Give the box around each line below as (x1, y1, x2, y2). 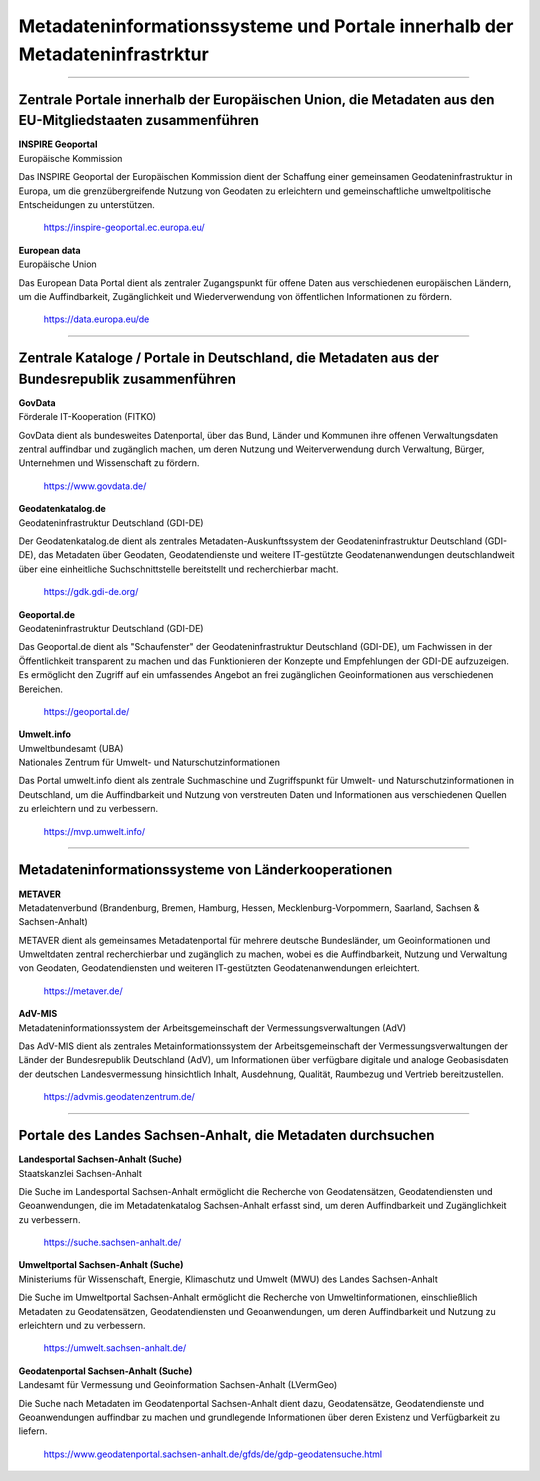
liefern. (18, 1425, 48, 1437)
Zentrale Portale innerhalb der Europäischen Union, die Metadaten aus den (18, 91, 495, 108)
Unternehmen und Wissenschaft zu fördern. (18, 457, 200, 469)
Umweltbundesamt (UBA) (18, 742, 124, 754)
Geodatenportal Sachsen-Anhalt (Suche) (18, 1365, 193, 1377)
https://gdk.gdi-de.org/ (43, 586, 139, 598)
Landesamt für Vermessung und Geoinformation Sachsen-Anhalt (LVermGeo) (18, 1379, 338, 1391)
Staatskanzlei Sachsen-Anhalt (18, 1167, 142, 1179)
